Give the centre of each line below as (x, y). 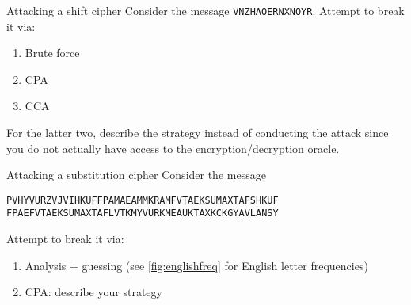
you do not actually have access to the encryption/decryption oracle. (173, 148)
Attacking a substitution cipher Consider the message (136, 175)
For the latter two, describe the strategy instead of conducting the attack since (198, 133)
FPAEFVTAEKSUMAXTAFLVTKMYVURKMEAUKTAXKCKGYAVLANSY (143, 213)
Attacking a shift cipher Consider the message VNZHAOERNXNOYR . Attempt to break (205, 10)
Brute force (52, 53)
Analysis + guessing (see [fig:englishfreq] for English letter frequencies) (196, 265)
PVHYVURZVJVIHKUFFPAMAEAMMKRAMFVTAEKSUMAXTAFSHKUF (143, 200)
